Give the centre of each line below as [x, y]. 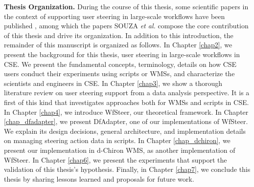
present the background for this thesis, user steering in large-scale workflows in [122, 54]
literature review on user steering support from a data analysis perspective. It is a [127, 93]
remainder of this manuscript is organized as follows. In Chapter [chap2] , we [118, 45]
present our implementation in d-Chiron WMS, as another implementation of [120, 150]
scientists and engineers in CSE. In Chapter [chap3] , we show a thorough [113, 83]
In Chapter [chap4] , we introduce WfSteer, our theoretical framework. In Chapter [126, 112]
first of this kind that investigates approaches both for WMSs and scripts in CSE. [127, 102]
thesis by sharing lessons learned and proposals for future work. [99, 178]
